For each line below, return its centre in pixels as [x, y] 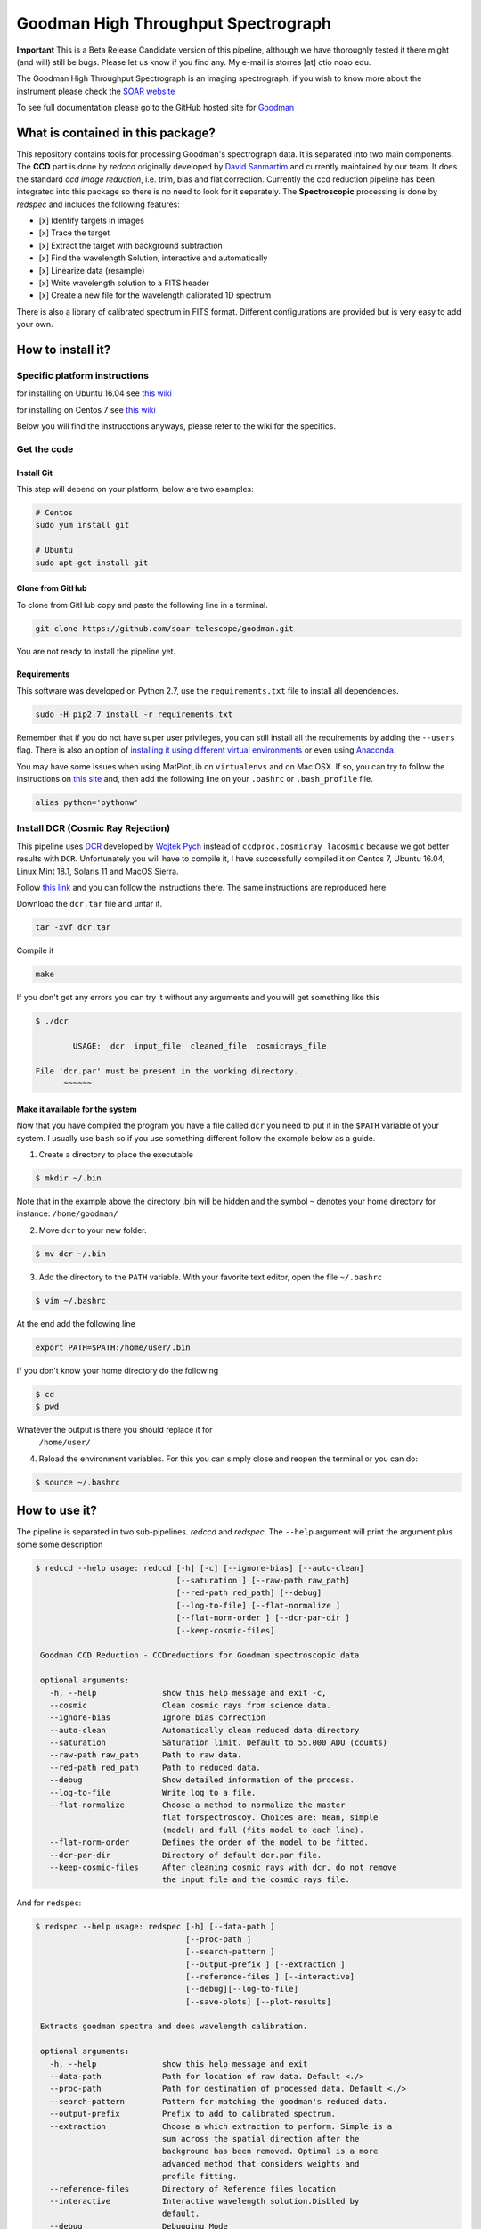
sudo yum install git [82, 525]
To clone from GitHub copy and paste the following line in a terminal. [143, 605]
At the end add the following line [76, 1323]
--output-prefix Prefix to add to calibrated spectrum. [193, 2114]
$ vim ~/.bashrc [71, 1300]
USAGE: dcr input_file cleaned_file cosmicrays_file [200, 1046]
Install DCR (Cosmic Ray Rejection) [94, 828]
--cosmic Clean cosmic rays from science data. [190, 1705]
